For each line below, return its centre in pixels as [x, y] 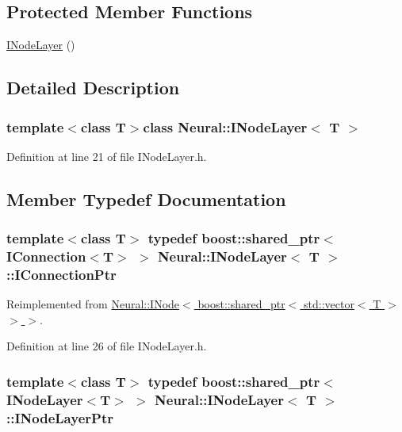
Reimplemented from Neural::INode [93, 304]
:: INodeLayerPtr [60, 417]
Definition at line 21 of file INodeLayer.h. [107, 156]
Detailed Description [93, 88]
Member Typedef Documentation [146, 199]
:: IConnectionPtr [61, 274]
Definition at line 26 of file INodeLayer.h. [107, 346]
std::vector [329, 304]
